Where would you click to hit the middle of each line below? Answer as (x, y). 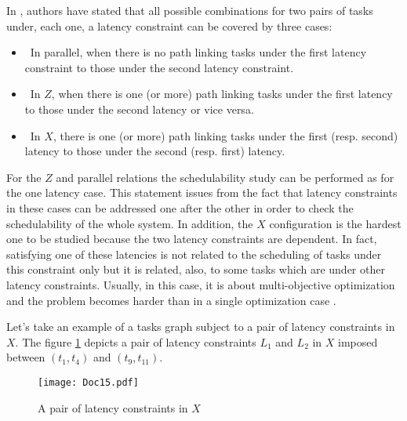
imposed (358, 341)
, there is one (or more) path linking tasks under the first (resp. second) (225, 135)
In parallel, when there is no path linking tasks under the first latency (198, 52)
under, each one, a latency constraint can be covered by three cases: (169, 25)
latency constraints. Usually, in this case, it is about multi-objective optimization (201, 284)
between (26, 357)
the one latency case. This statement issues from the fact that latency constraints (202, 192)
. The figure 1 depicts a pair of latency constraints (136, 341)
